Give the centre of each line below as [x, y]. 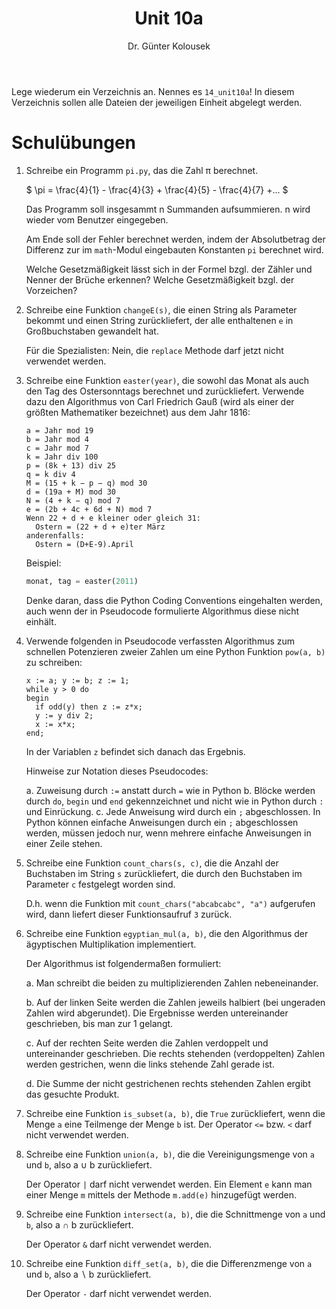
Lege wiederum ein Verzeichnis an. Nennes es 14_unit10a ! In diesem [153, 91]
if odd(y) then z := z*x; [89, 707]
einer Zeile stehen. [64, 843]
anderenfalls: [55, 535]
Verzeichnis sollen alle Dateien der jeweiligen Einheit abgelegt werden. [157, 102]
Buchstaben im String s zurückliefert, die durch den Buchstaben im [164, 873]
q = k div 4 [50, 474]
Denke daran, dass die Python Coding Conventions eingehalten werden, [174, 600]
